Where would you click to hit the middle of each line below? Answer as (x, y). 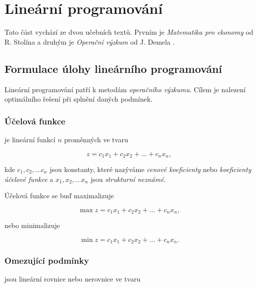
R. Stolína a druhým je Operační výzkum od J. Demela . (90, 41)
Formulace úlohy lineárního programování (113, 68)
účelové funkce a (29, 179)
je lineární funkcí (30, 139)
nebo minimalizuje (32, 225)
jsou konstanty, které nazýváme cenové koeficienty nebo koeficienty (151, 169)
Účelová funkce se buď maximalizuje (59, 196)
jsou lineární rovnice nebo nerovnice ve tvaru (73, 279)
